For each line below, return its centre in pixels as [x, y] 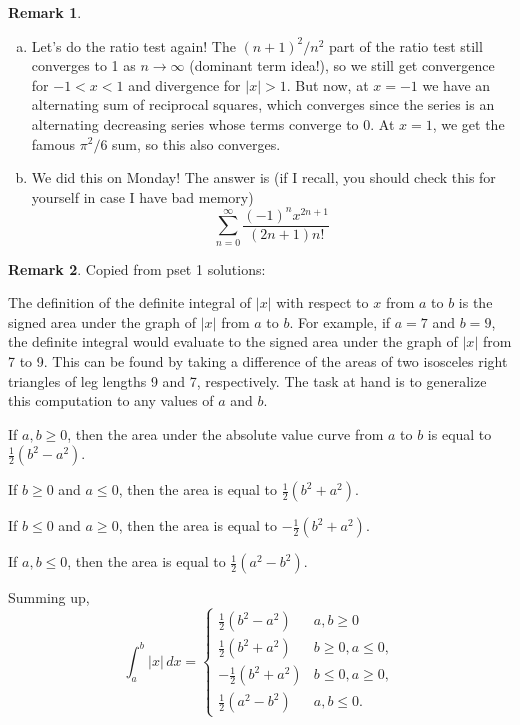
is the [475, 302]
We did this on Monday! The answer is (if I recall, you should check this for [263, 177]
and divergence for [184, 84]
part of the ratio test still [406, 45]
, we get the [468, 123]
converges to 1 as [83, 65]
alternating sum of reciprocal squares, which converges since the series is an [263, 104]
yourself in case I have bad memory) [142, 196]
